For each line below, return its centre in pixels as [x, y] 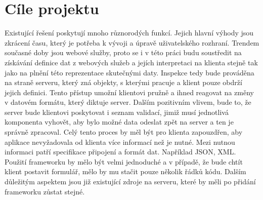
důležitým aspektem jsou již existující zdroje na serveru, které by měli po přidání [130, 182]
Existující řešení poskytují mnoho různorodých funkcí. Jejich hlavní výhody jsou [129, 33]
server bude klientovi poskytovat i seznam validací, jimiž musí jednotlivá [117, 112]
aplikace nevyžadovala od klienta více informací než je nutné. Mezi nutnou [120, 142]
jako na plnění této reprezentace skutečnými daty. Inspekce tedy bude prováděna [129, 72]
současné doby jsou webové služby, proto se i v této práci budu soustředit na [123, 52]
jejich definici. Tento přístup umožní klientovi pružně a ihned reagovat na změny [129, 92]
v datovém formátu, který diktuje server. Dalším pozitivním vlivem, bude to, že [128, 102]
